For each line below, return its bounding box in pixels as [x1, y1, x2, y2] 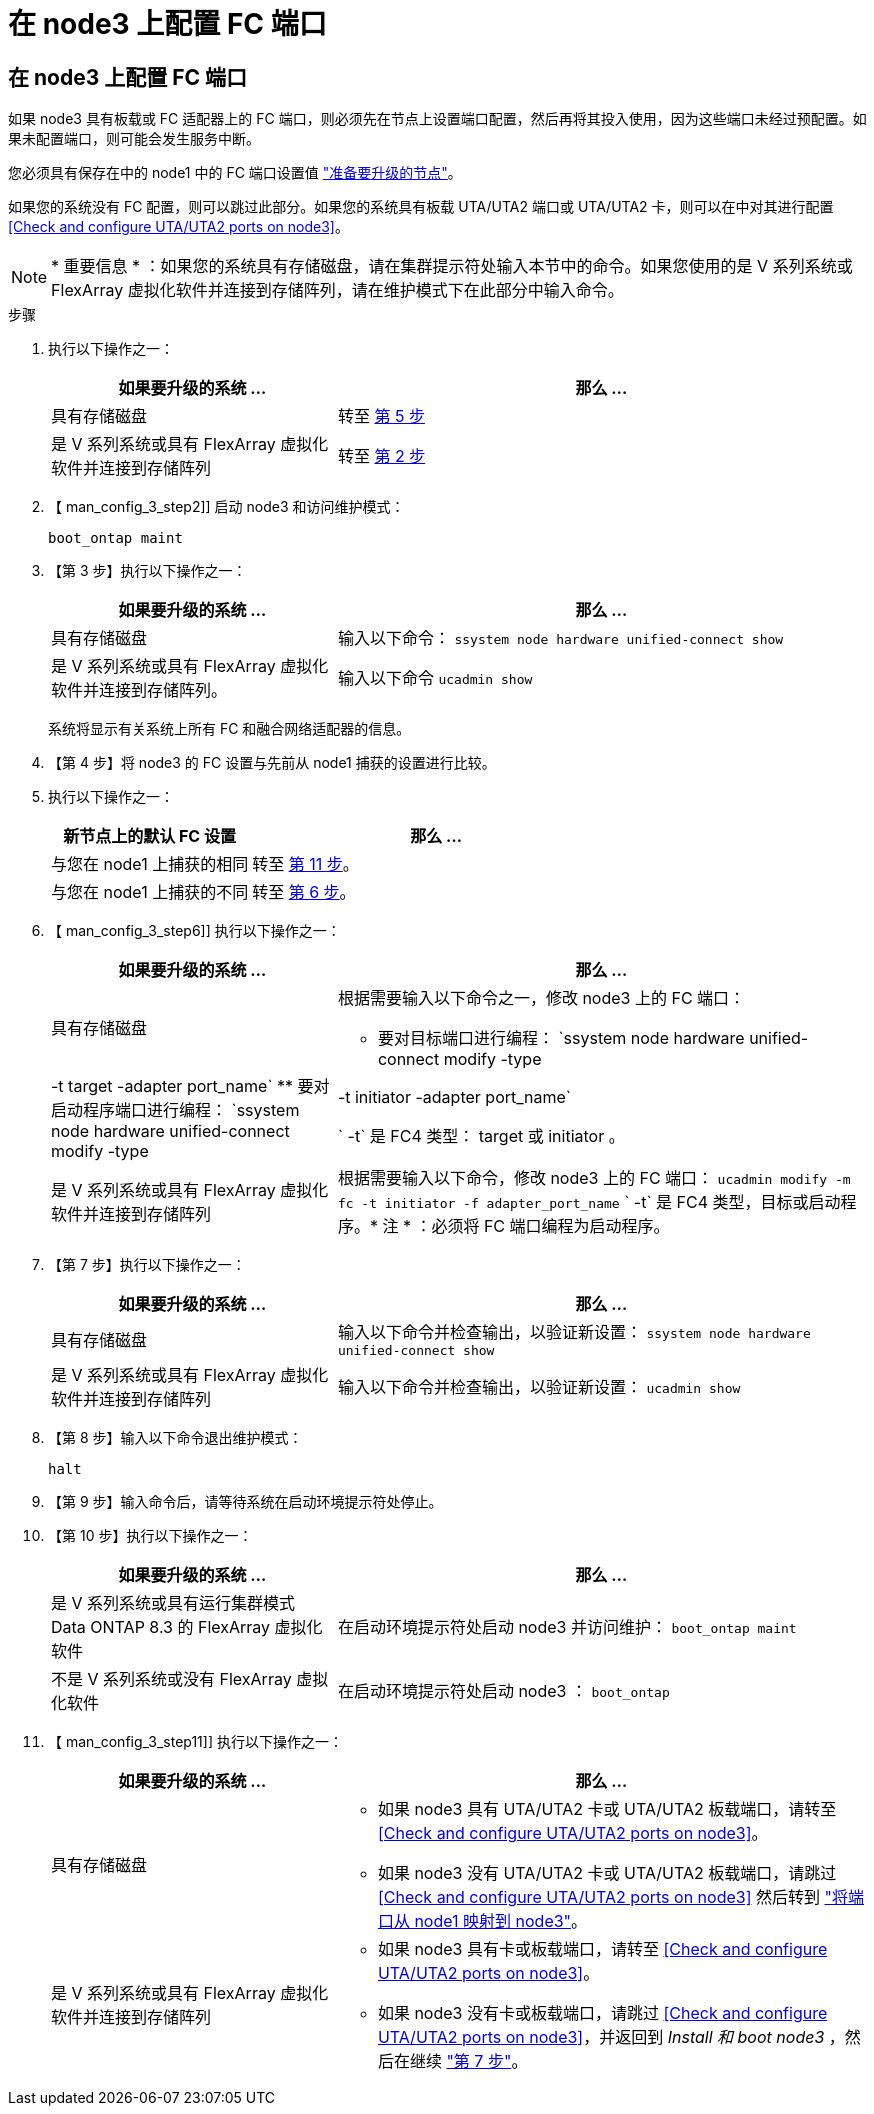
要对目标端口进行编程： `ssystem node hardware [377, 1028, 745, 1049]
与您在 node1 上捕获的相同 [51, 854, 249, 875]
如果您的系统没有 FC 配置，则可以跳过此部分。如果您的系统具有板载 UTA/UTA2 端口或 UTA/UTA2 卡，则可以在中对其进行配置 [8, 198, 834, 216]
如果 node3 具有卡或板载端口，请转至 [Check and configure [377, 1939, 828, 1960]
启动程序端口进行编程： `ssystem [51, 1100, 300, 1121]
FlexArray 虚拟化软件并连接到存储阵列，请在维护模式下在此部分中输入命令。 [51, 280, 624, 301]
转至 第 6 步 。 [252, 882, 356, 903]
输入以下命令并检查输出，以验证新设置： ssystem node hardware [337, 1322, 811, 1343]
